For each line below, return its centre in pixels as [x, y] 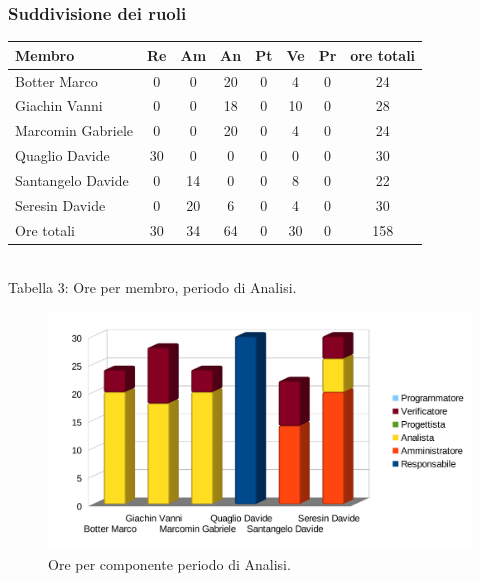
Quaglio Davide [62, 155]
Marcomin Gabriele [74, 130]
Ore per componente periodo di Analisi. [169, 563]
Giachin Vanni [59, 105]
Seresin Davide [60, 204]
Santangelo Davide [72, 179]
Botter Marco [56, 80]
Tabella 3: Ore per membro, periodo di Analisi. [152, 287]
